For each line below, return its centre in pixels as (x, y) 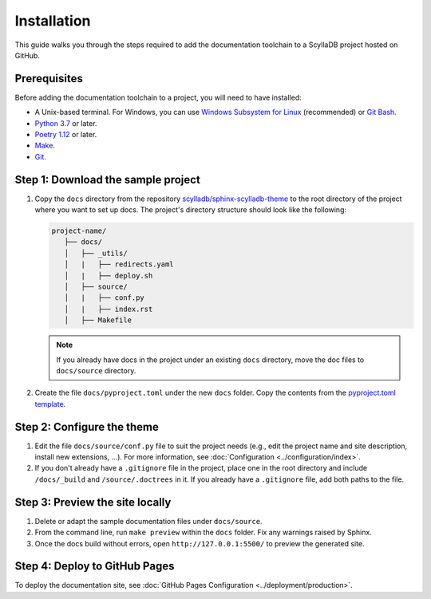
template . (50, 404)
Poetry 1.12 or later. (66, 135)
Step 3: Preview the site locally (93, 502)
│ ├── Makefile (98, 320)
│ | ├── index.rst (109, 309)
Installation (53, 21)
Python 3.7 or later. (66, 123)
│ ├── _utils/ (96, 253)
